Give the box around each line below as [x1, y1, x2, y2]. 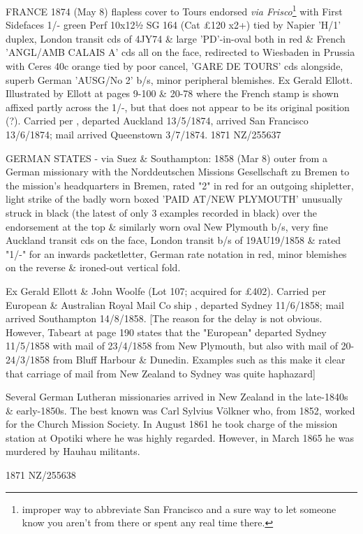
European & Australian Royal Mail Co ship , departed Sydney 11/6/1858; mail [6, 297, 344, 312]
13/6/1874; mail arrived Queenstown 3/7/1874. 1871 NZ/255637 [6, 127, 281, 141]
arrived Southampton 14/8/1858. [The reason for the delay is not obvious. [6, 311, 323, 326]
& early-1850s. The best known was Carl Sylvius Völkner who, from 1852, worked [6, 403, 355, 417]
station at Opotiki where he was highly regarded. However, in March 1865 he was [6, 430, 354, 445]
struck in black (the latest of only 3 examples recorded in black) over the [6, 205, 318, 219]
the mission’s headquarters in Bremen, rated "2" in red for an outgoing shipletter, [6, 178, 354, 192]
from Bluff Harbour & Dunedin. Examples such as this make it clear [52, 352, 346, 366]
